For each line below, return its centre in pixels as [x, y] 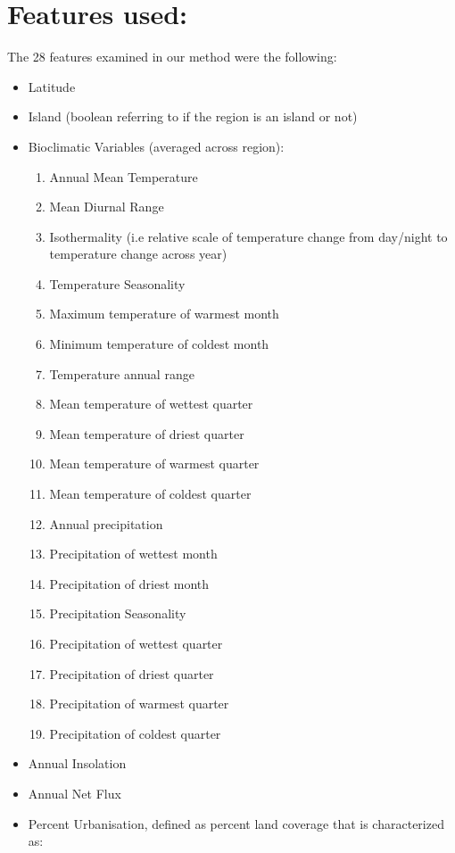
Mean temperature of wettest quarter [151, 404]
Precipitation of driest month [129, 583]
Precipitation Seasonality [118, 613]
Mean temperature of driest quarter [147, 433]
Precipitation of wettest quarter [136, 643]
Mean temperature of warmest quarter [154, 464]
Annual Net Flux [74, 793]
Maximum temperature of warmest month [164, 314]
